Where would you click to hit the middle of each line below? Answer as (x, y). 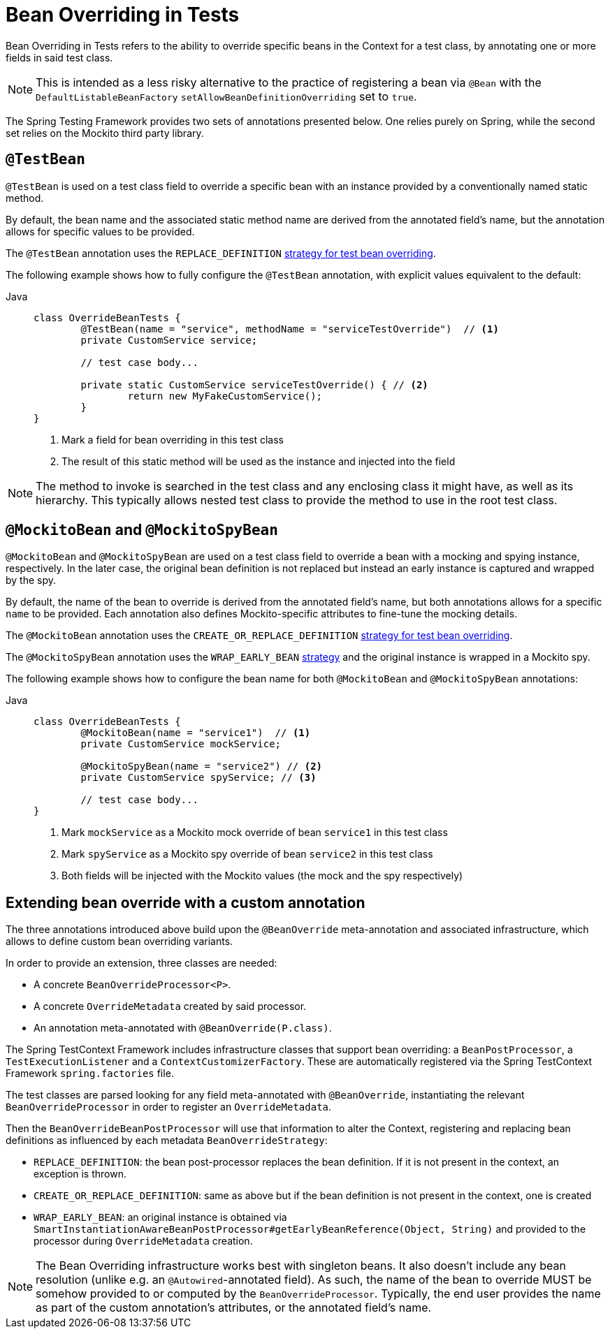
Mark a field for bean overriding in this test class (173, 439)
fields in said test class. (59, 57)
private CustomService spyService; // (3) (198, 778)
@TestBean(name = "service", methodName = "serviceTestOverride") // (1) (290, 329)
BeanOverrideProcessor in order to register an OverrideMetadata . (169, 1107)
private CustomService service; (169, 340)
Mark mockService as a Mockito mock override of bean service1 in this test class (255, 833)
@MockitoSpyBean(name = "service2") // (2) (202, 767)
